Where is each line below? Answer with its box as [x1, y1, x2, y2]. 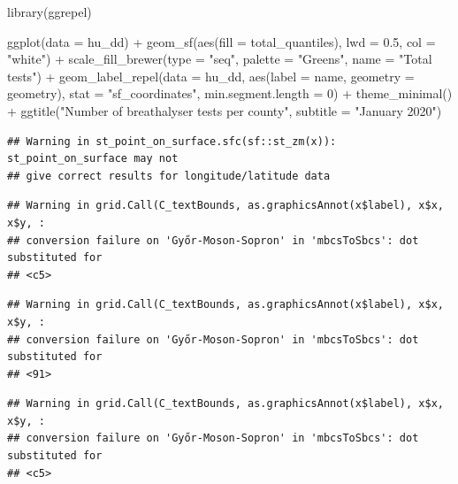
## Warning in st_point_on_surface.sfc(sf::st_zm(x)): [7, 134, 337, 148]
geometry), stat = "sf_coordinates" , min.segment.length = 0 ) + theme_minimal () [7, 84, 453, 103]
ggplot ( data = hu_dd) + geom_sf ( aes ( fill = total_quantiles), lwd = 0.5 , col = [7, 32, 436, 50]
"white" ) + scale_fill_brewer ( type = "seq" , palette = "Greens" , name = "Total [7, 50, 432, 68]
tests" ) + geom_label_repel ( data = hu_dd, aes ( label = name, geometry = [7, 66, 415, 85]
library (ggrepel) [7, 3, 92, 20]
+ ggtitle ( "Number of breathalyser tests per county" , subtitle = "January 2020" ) [7, 101, 442, 119]
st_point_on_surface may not [7, 152, 179, 165]
